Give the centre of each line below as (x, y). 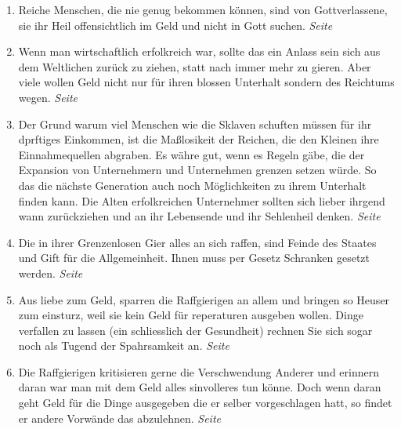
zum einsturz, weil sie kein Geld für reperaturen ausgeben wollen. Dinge (191, 315)
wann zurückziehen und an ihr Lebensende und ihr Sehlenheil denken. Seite (199, 216)
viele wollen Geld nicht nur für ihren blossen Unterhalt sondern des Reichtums (206, 82)
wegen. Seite (48, 97)
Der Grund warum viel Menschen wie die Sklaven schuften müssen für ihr (195, 124)
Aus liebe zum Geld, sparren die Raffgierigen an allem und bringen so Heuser (204, 299)
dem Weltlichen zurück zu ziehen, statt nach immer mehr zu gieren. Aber (195, 66)
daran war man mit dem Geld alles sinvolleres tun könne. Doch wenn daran (200, 387)
